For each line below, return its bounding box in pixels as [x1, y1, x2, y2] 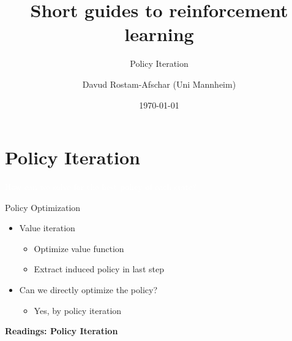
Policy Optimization [5, 201, 81, 213]
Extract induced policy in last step [34, 262, 164, 275]
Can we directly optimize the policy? [19, 283, 157, 296]
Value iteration [19, 221, 75, 234]
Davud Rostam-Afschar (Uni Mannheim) [82, 77, 236, 90]
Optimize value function [34, 242, 124, 255]
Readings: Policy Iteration [5, 324, 118, 337]
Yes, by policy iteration [34, 304, 122, 316]
